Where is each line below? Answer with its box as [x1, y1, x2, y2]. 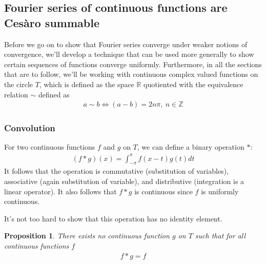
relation [4, 89, 28, 99]
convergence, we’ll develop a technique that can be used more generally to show [4, 49, 254, 59]
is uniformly [201, 186, 239, 196]
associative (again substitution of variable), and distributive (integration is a [4, 175, 244, 186]
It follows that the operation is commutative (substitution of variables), [4, 166, 229, 176]
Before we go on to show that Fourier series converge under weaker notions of [4, 38, 248, 49]
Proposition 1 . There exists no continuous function [4, 230, 170, 241]
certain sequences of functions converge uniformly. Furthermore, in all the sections [4, 58, 262, 69]
